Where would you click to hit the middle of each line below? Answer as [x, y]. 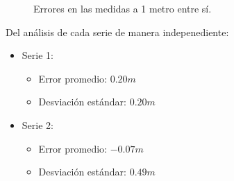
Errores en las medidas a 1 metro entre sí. [123, 8]
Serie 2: [37, 124]
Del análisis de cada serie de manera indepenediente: [117, 32]
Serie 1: [37, 55]
